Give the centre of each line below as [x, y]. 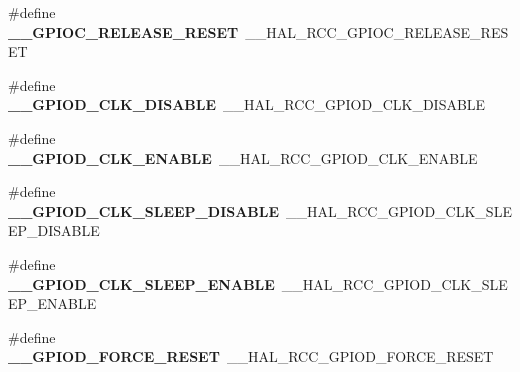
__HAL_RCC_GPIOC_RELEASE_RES [377, 31]
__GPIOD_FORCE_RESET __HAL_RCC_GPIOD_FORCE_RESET [251, 356]
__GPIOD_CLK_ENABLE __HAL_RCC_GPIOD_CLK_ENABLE [243, 157]
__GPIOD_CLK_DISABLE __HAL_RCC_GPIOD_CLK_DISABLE [247, 104]
